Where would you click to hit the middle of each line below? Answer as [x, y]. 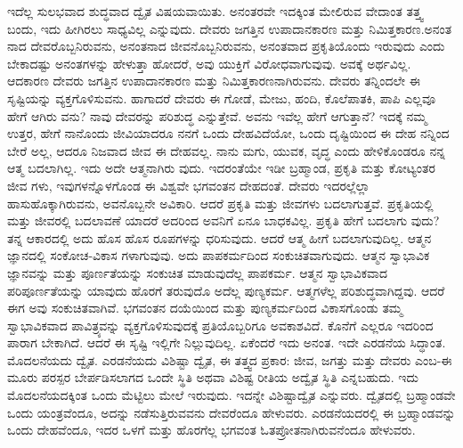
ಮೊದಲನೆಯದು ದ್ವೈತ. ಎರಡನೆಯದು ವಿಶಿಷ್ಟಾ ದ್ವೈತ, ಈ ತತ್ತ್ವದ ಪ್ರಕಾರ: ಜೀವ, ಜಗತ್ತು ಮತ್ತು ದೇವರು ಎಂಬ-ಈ [230, 359]
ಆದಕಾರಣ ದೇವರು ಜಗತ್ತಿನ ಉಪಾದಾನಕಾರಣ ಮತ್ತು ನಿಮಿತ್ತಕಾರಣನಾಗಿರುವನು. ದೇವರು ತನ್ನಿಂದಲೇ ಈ [214, 81]
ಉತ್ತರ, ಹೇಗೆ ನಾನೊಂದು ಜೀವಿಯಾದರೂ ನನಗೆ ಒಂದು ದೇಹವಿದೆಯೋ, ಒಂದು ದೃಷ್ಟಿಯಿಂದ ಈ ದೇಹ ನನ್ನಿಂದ [228, 133]
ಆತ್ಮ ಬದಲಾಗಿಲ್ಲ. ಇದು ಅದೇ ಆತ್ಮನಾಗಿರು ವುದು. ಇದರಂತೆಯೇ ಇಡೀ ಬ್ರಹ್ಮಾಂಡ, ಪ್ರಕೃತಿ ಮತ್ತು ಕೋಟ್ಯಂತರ [221, 168]
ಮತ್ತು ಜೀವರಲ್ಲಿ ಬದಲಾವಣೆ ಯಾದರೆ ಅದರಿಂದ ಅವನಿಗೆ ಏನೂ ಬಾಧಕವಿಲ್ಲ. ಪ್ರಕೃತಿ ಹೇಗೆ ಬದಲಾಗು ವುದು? [223, 220]
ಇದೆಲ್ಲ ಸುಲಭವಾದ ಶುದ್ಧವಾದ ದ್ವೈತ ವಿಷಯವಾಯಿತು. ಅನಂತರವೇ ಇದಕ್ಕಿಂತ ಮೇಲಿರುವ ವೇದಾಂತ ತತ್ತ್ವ [215, 11]
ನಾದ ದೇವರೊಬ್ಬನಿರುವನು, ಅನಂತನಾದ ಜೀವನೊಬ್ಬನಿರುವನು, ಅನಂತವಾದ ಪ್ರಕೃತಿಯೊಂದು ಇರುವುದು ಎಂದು [226, 46]
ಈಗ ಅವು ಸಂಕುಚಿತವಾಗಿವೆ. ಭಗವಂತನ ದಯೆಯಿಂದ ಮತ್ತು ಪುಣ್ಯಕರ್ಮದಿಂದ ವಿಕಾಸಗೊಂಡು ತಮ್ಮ [205, 308]
